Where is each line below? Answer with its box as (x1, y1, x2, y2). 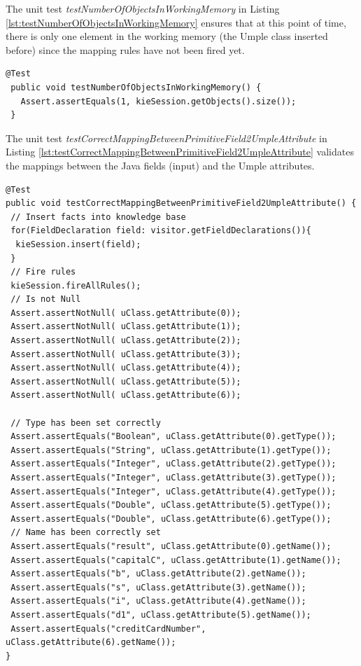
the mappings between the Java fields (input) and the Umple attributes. (6, 158, 315, 172)
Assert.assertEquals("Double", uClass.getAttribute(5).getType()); (10, 500, 332, 511)
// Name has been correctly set (10, 527, 161, 538)
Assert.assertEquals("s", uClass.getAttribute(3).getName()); (10, 582, 306, 592)
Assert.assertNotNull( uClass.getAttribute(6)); (10, 390, 241, 401)
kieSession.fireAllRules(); (10, 280, 141, 291)
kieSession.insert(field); (15, 239, 141, 249)
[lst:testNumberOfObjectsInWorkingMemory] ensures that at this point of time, (6, 15, 346, 29)
